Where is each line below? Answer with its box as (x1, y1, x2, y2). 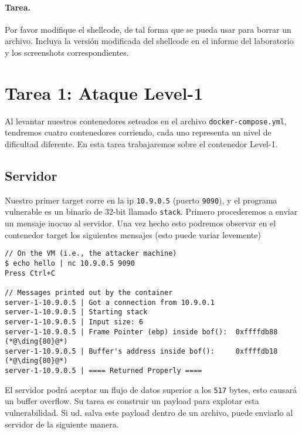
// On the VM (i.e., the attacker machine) (5, 249, 177, 258)
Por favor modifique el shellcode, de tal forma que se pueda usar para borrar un (5, 23, 291, 35)
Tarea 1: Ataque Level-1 (5, 80, 203, 104)
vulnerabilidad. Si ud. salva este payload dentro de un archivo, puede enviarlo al (5, 406, 293, 419)
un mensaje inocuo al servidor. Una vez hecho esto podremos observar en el (5, 217, 276, 229)
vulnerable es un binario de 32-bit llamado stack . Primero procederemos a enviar (5, 205, 298, 218)
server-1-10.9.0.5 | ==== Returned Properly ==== (5, 367, 202, 375)
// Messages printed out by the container (5, 288, 173, 297)
